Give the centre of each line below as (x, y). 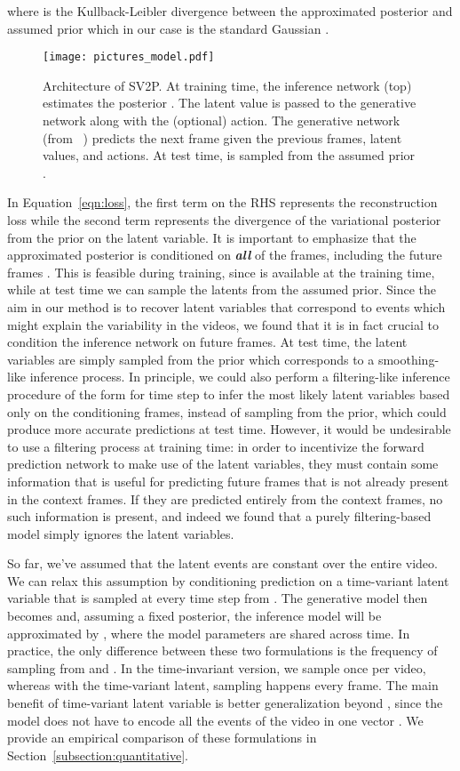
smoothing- (408, 359)
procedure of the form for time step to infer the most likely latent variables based (229, 394)
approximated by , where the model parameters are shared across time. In (209, 633)
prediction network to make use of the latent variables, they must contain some (223, 464)
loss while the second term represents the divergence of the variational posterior (224, 220)
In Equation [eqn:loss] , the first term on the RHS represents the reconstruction (222, 202)
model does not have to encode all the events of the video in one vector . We (215, 720)
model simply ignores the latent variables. (121, 533)
